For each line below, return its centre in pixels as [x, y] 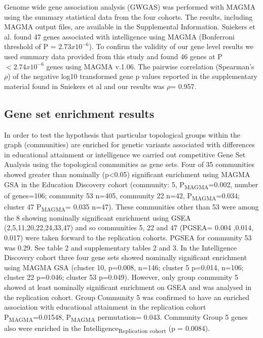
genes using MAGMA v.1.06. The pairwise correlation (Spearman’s [150, 66]
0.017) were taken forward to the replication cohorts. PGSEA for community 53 [128, 238]
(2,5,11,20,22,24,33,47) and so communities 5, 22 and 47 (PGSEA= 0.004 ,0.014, [129, 227]
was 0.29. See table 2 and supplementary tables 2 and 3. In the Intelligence [121, 247]
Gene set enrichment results [79, 113]
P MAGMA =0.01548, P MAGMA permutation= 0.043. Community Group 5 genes [126, 317]
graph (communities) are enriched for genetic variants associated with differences [129, 144]
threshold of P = [30, 46]
